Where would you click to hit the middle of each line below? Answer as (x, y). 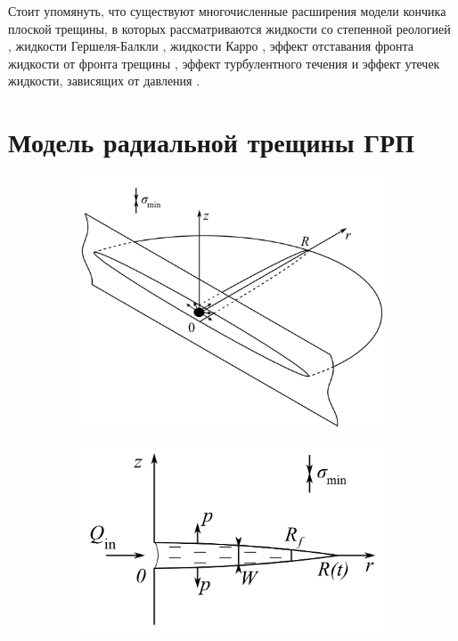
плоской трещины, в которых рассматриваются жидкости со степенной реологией (229, 28)
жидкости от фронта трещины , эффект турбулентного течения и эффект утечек (224, 63)
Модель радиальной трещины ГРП (211, 142)
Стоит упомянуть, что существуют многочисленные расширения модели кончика (227, 11)
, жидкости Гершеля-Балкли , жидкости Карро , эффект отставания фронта (211, 46)
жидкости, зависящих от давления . (104, 81)
